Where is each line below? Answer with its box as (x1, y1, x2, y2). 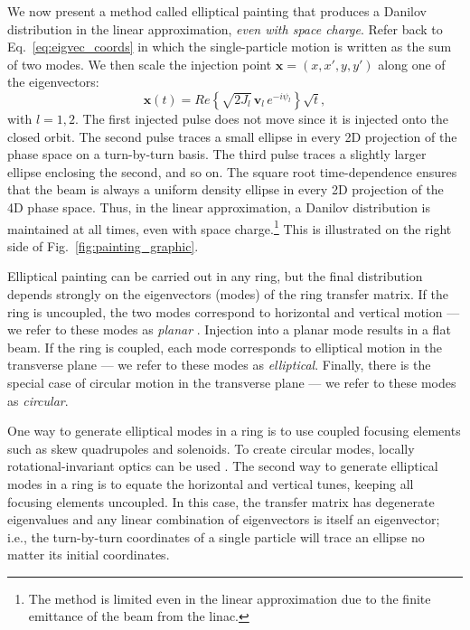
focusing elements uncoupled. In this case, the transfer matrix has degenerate (7, 492, 435, 511)
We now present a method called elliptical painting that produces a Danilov (7, 2, 428, 20)
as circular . (7, 390, 69, 409)
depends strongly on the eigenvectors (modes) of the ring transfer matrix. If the (7, 284, 448, 303)
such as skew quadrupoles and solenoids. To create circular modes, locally (7, 438, 415, 457)
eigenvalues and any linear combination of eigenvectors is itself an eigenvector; (7, 510, 440, 529)
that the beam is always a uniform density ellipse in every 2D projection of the (7, 180, 444, 199)
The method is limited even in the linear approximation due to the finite (28, 588, 431, 607)
